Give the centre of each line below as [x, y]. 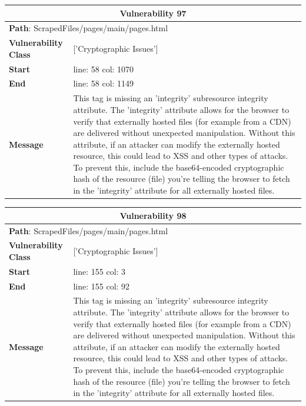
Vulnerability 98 [153, 215]
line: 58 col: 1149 [104, 83]
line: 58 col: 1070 [104, 69]
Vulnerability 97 [153, 13]
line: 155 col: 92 [102, 286]
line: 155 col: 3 [99, 271]
